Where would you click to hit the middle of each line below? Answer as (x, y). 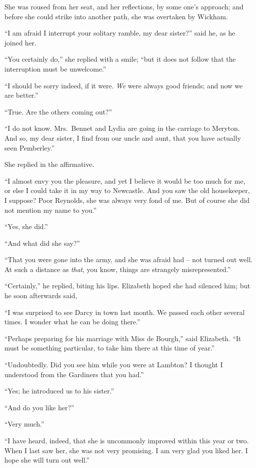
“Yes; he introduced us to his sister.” (59, 391)
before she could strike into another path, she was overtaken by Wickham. (116, 16)
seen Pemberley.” (30, 147)
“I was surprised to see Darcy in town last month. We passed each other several (125, 312)
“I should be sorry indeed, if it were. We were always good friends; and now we (124, 85)
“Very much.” (24, 424)
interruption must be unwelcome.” (55, 68)
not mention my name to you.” (51, 210)
